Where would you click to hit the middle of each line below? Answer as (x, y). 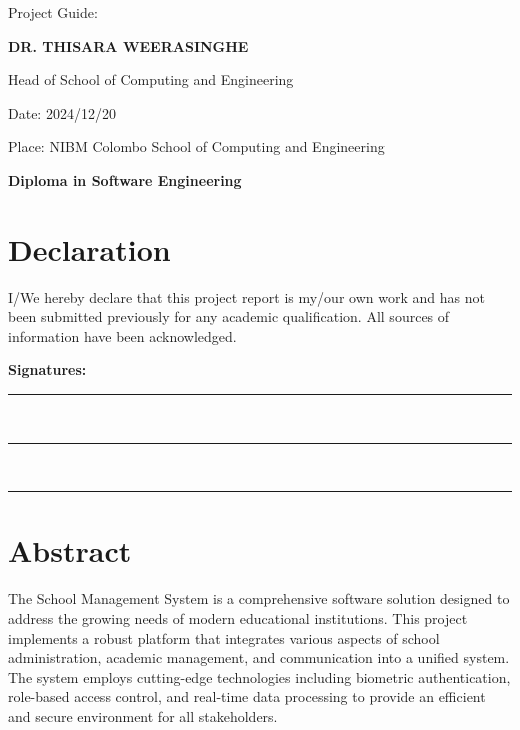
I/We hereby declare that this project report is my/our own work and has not (246, 296)
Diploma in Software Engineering (125, 179)
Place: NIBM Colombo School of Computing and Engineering (196, 146)
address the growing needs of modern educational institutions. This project (238, 617)
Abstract (70, 550)
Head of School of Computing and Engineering (151, 79)
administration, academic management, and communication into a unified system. (259, 657)
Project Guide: (53, 12)
